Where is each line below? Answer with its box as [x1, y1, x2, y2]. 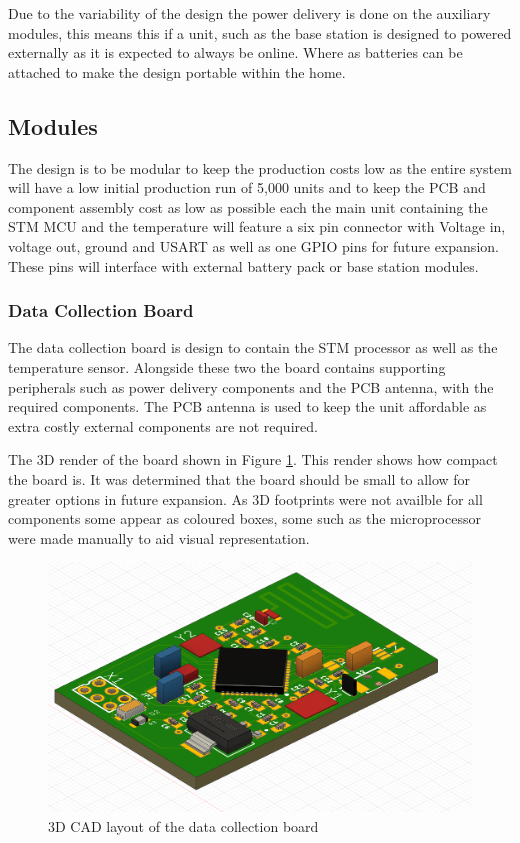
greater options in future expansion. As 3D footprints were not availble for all [8, 488, 483, 509]
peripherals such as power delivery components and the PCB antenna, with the [8, 376, 494, 397]
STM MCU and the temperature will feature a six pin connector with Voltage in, [8, 216, 506, 237]
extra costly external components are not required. [8, 415, 318, 436]
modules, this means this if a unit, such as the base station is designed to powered [8, 22, 512, 43]
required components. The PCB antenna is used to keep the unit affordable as [8, 396, 487, 417]
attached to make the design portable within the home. [8, 61, 346, 82]
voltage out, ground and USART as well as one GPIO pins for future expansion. [8, 235, 499, 256]
